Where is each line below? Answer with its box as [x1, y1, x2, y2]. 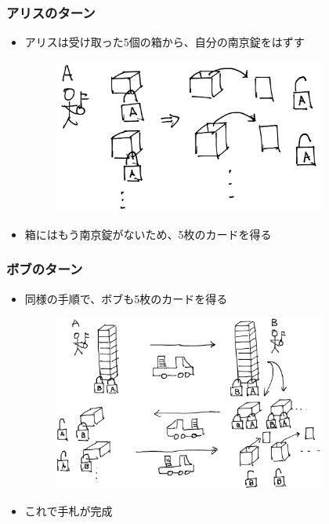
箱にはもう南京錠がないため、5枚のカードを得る [24, 225, 272, 242]
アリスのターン [6, 2, 96, 22]
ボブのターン [6, 259, 83, 279]
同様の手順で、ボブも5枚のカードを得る [24, 290, 228, 306]
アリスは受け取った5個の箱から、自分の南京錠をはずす [24, 34, 305, 50]
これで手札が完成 [24, 502, 113, 519]
